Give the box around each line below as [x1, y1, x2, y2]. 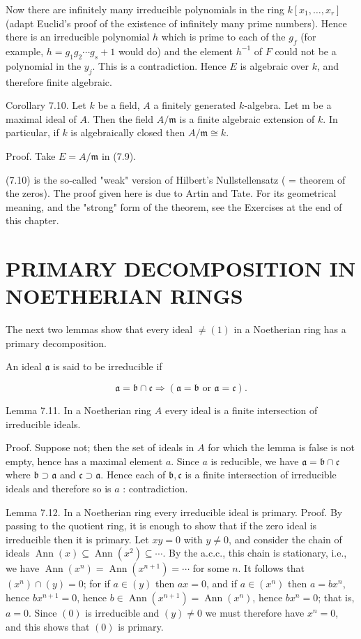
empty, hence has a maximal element [6, 453, 163, 468]
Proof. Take [6, 148, 56, 163]
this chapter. [6, 213, 59, 228]
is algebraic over [240, 58, 309, 73]
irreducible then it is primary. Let [6, 531, 149, 546]
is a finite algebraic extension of [179, 111, 315, 126]
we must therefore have [205, 605, 305, 619]
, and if [206, 576, 237, 591]
